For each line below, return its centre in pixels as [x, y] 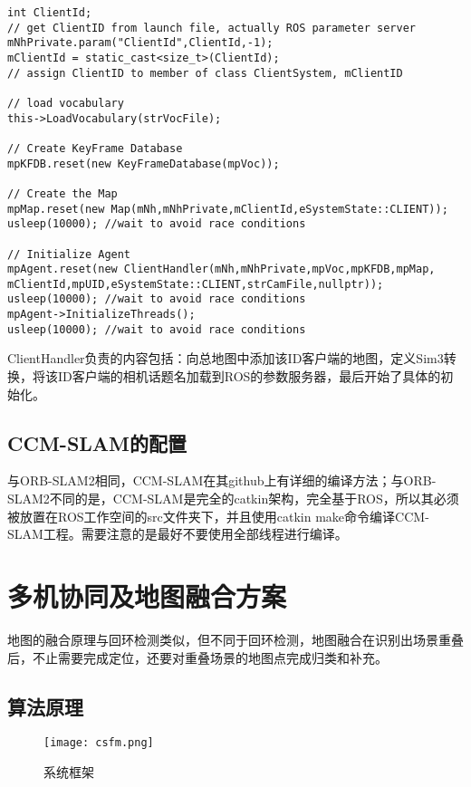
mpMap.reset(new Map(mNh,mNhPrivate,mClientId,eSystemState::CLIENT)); [228, 209]
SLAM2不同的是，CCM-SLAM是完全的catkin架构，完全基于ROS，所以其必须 [233, 499]
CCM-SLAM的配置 [97, 442]
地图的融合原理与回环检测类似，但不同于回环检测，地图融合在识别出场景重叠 [235, 639]
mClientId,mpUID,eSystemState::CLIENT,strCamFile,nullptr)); [196, 284]
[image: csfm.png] [99, 743]
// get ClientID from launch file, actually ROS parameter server [212, 28]
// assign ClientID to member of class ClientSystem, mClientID [205, 73]
